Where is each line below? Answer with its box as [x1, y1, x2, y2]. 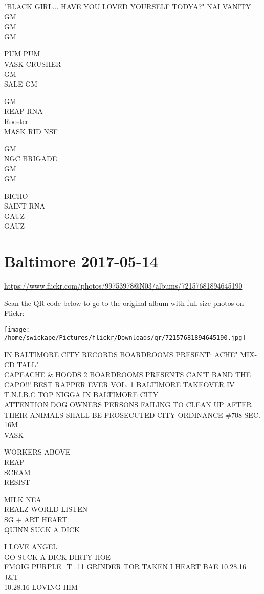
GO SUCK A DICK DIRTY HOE [4, 551, 111, 562]
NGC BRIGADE [4, 153, 57, 163]
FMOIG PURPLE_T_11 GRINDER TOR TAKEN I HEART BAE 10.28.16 [4, 561, 247, 572]
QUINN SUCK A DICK [4, 524, 80, 535]
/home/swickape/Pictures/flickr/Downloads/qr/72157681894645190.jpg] [4, 334, 246, 342]
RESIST [4, 477, 30, 487]
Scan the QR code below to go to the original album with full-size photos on [4, 297, 244, 308]
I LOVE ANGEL [4, 541, 57, 552]
